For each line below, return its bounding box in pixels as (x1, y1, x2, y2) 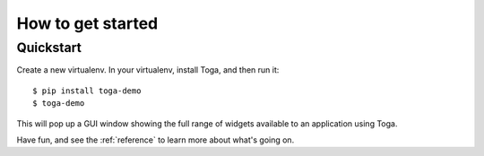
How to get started (16, 13, 159, 33)
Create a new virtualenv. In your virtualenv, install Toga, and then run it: (16, 65, 280, 75)
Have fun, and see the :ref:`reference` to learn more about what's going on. (16, 134, 295, 145)
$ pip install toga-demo (32, 85, 142, 96)
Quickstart (16, 39, 82, 56)
